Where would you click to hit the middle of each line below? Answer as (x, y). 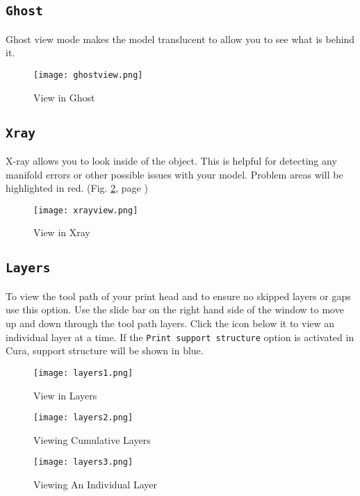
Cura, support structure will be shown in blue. (105, 350)
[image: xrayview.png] (86, 210)
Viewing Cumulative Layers (92, 439)
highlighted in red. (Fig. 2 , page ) (77, 188)
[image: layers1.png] (83, 373)
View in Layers (65, 395)
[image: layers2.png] (83, 418)
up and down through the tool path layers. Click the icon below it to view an (170, 323)
